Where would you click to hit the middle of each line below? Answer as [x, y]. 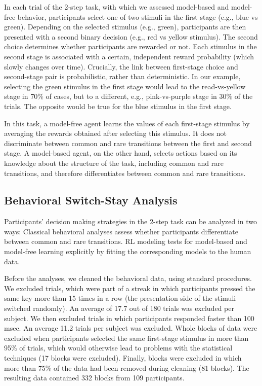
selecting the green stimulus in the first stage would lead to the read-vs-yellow [125, 86]
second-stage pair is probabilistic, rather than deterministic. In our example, [122, 76]
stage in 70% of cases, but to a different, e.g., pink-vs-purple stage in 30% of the [128, 96]
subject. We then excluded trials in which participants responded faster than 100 [129, 318]
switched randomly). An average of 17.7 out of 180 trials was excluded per [119, 308]
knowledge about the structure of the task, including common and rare [114, 163]
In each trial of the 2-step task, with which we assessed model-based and [117, 7]
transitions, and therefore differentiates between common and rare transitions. [125, 173]
